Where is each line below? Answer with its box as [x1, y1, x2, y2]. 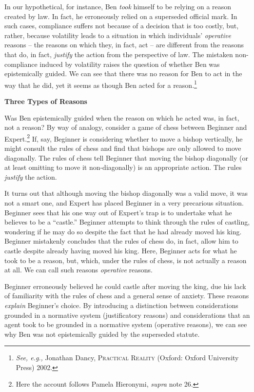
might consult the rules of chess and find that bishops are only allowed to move [4, 143, 241, 153]
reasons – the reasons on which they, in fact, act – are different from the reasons [4, 40, 244, 50]
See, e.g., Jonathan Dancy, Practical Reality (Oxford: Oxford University [16, 352, 239, 363]
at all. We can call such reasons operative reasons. [4, 265, 153, 275]
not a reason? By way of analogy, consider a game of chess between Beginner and [4, 122, 247, 132]
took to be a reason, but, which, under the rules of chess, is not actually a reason [4, 255, 247, 265]
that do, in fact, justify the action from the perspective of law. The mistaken [4, 49, 233, 59]
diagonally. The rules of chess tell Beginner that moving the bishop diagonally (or [4, 152, 248, 163]
